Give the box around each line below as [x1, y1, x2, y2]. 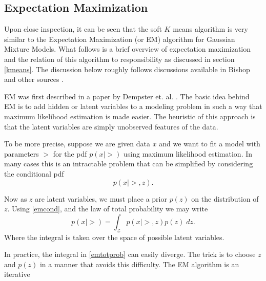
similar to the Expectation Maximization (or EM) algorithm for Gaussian [4, 33, 235, 44]
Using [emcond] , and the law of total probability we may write [12, 203, 208, 214]
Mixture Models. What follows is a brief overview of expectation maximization [4, 44, 251, 54]
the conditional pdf [4, 168, 64, 179]
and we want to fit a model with [159, 138, 260, 149]
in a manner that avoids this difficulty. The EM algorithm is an [39, 258, 239, 269]
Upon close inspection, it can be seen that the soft [4, 24, 162, 34]
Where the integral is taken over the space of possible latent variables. [4, 231, 224, 242]
